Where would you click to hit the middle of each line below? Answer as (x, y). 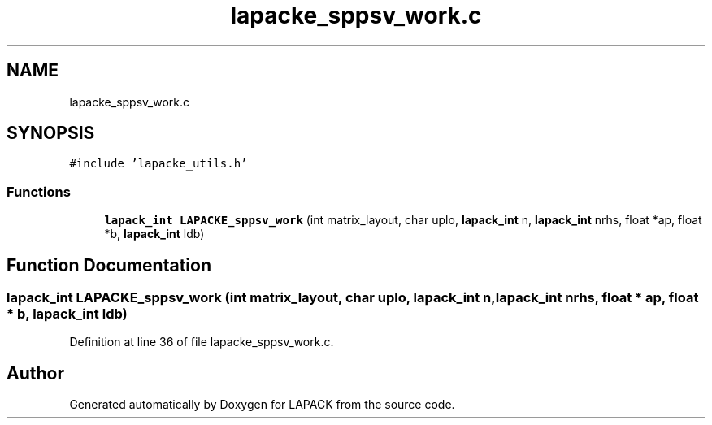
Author (35, 373)
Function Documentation (109, 265)
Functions (39, 191)
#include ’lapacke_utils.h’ (158, 164)
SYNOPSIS (51, 133)
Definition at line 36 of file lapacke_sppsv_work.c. (202, 342)
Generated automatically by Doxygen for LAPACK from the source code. (262, 405)
